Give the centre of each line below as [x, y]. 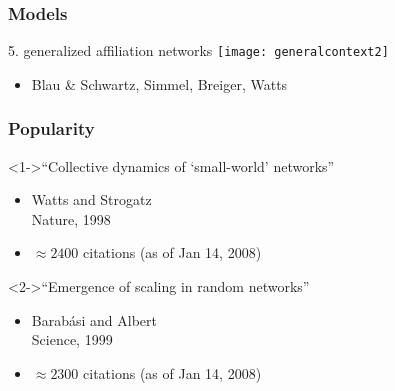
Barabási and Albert [94, 319]
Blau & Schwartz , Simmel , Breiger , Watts [159, 83]
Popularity [51, 128]
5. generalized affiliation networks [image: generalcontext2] [198, 50]
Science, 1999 [72, 339]
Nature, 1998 [71, 218]
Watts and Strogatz [91, 199]
